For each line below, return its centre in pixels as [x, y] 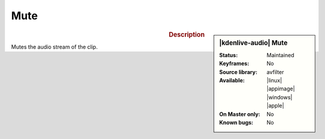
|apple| [275, 106]
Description [187, 34]
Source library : [238, 72]
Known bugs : [237, 122]
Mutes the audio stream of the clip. [54, 47]
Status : [228, 55]
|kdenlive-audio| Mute [254, 43]
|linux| [274, 80]
